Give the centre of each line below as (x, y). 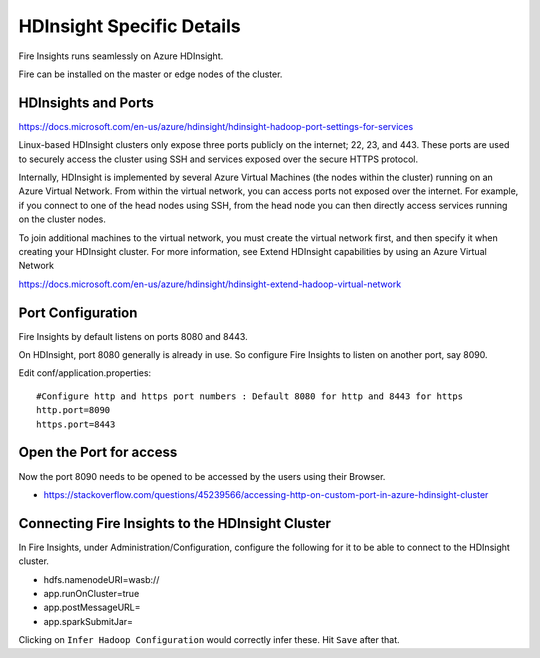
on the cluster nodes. (62, 219)
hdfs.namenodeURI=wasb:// (101, 579)
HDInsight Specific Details (129, 26)
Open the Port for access (98, 452)
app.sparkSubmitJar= (88, 621)
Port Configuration (78, 312)
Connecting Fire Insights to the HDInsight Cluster (175, 523)
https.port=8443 (76, 424)
